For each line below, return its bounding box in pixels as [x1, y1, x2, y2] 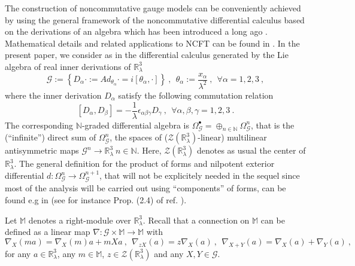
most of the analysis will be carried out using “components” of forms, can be [5, 182, 286, 194]
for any [5, 247, 31, 259]
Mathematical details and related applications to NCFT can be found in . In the [5, 36, 300, 49]
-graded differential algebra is [81, 118, 189, 131]
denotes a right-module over [28, 213, 131, 226]
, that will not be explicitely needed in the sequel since [99, 169, 300, 182]
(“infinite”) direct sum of [5, 131, 96, 143]
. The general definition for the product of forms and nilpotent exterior [14, 157, 275, 170]
